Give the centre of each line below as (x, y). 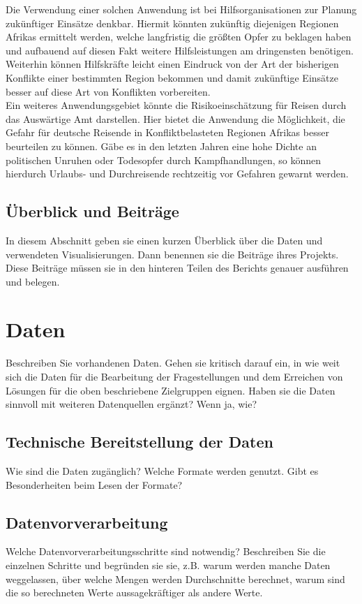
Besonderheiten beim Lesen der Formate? (94, 484)
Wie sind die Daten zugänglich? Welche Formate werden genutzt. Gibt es (162, 471)
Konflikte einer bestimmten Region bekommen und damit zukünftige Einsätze (172, 77)
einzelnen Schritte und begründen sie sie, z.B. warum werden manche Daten (168, 565)
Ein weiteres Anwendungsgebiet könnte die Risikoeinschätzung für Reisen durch (176, 105)
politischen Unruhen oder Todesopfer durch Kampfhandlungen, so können (163, 160)
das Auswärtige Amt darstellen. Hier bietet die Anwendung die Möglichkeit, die (175, 118)
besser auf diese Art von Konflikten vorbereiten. (108, 91)
